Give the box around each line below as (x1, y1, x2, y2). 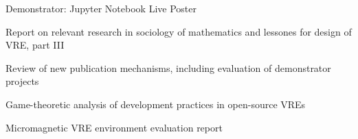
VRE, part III (5, 38, 65, 52)
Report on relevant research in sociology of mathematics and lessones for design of (5, 24, 352, 38)
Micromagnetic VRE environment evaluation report (5, 120, 223, 134)
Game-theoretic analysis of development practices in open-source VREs (5, 97, 306, 111)
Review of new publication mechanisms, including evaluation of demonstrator (5, 60, 331, 75)
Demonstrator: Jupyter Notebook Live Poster (5, 1, 197, 15)
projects (5, 74, 39, 88)
